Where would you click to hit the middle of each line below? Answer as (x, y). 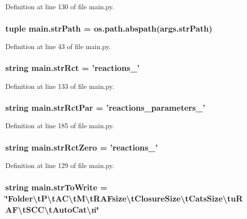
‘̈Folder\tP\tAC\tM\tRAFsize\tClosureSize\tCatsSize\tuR (124, 198)
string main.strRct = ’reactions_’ (73, 68)
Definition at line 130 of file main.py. (60, 6)
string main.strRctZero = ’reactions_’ (82, 147)
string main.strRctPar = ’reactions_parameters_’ (105, 108)
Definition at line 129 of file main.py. (60, 165)
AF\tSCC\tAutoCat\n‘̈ (52, 209)
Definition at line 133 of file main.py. (60, 86)
